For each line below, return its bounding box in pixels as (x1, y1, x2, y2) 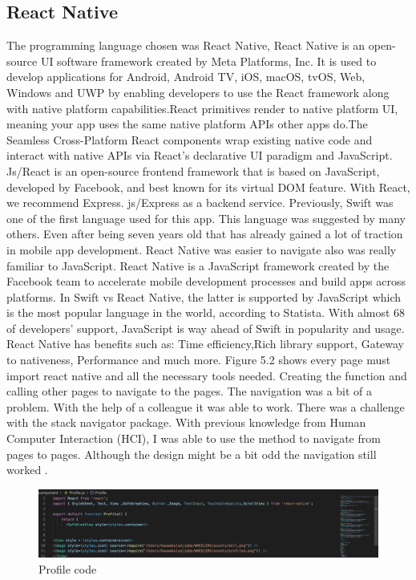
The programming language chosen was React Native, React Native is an (6, 37, 366, 54)
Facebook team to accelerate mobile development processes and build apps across (6, 273, 406, 290)
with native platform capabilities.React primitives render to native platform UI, (6, 99, 398, 116)
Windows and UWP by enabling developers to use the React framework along (6, 83, 390, 100)
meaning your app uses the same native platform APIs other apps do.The (6, 116, 368, 132)
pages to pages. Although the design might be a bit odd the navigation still (6, 445, 377, 462)
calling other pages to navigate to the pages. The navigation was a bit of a (6, 383, 373, 400)
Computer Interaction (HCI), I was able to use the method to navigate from (6, 430, 381, 447)
